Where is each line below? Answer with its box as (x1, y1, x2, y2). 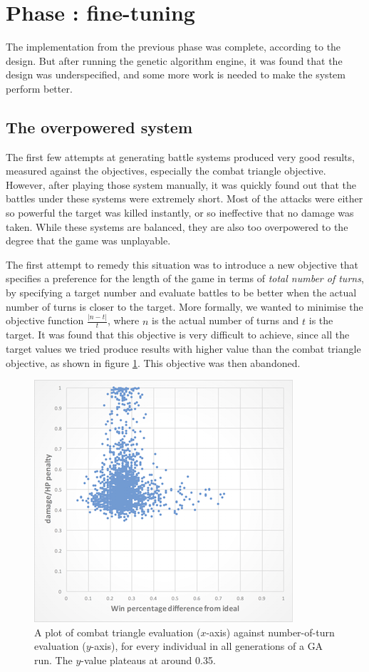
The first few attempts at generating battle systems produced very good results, (6, 149, 355, 164)
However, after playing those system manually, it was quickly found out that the (6, 177, 356, 192)
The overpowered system (6, 115, 193, 138)
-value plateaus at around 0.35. (80, 652, 216, 667)
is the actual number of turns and (152, 313, 299, 328)
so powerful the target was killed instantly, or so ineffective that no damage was (6, 205, 354, 220)
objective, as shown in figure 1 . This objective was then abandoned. (6, 355, 301, 370)
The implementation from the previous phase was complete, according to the (6, 39, 341, 54)
